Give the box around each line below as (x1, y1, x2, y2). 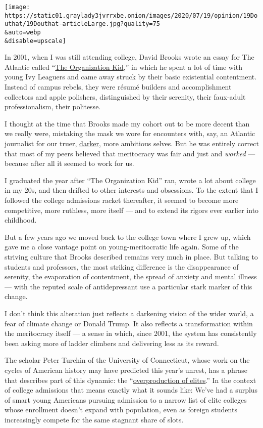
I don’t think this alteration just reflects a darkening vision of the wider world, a (5, 308, 254, 318)
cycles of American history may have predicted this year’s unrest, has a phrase (5, 364, 248, 375)
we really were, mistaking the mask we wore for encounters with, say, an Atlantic (5, 128, 255, 139)
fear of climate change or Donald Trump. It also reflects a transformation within (5, 318, 253, 328)
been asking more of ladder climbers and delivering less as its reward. (5, 337, 219, 348)
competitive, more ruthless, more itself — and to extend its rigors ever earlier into (5, 204, 259, 215)
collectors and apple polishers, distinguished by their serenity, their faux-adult (5, 91, 246, 102)
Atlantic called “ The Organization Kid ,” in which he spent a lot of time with (5, 61, 243, 72)
